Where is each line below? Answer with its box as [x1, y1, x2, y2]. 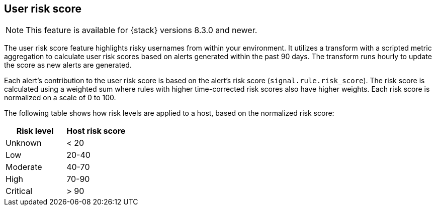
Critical [6, 186, 33, 196]
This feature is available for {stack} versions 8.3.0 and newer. [26, 25, 257, 36]
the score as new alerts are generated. [4, 61, 132, 70]
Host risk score [66, 126, 126, 136]
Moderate [6, 162, 42, 172]
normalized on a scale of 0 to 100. [4, 93, 116, 102]
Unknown [6, 138, 42, 148]
